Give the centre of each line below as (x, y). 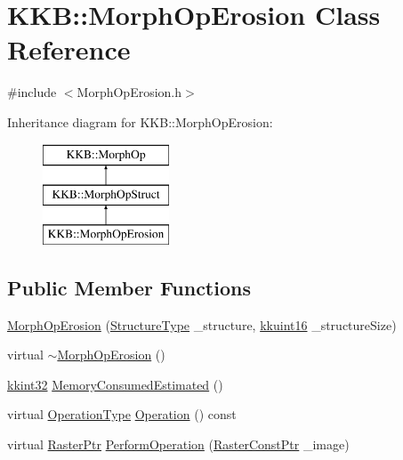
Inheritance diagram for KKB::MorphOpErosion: (140, 121)
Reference (69, 49)
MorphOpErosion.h (129, 92)
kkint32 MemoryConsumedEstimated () (115, 384)
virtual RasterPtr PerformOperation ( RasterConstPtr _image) (178, 444)
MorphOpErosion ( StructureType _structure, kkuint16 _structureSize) (202, 324)
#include (32, 92)
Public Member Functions (129, 287)
